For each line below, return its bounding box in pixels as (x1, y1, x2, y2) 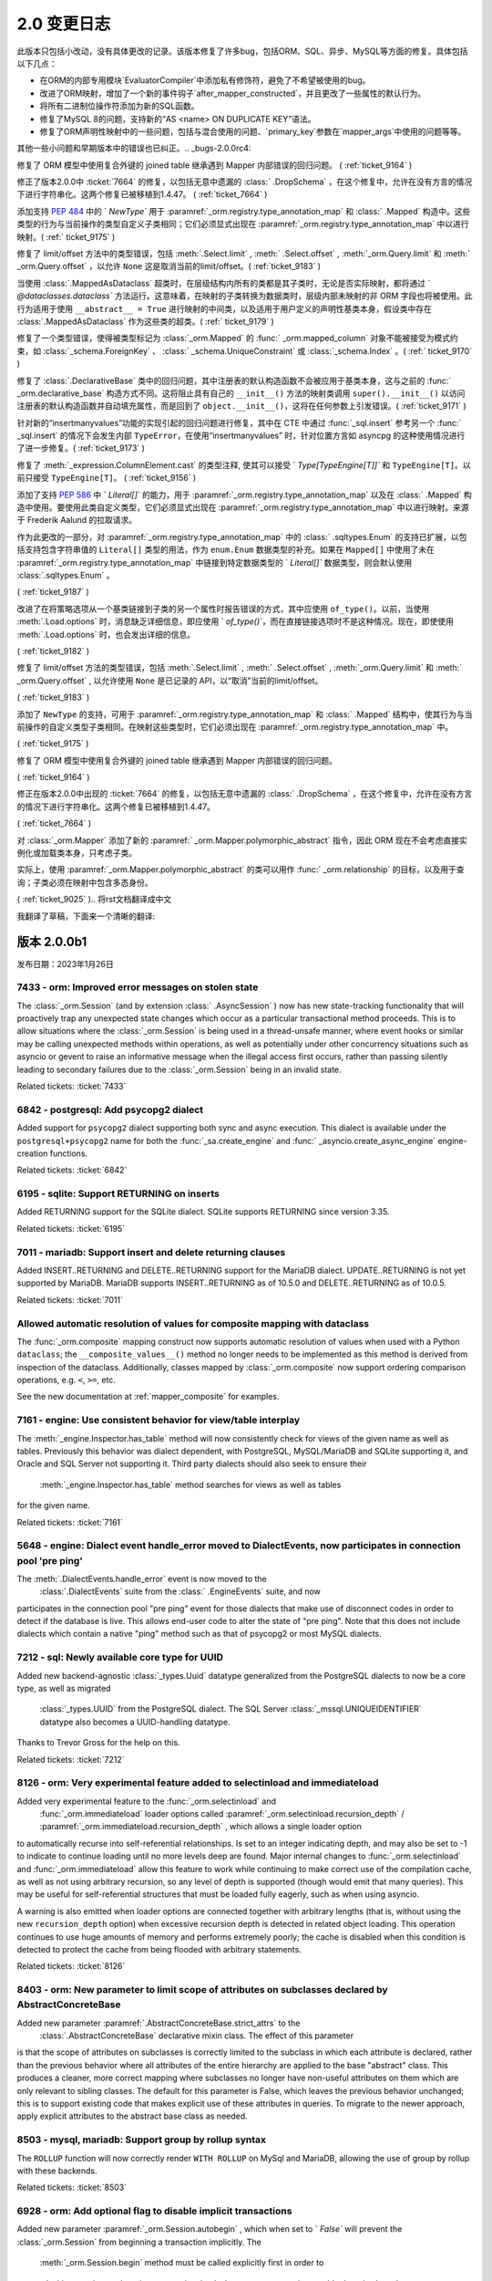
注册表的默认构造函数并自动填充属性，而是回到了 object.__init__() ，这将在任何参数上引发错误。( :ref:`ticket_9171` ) (16, 401, 466, 411)
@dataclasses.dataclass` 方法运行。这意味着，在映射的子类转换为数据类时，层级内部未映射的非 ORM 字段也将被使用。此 (16, 290, 473, 301)
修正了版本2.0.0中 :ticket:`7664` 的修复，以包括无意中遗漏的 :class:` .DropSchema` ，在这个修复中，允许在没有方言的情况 (16, 176, 473, 187)
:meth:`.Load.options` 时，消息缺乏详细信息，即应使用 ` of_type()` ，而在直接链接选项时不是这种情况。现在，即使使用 (16, 616, 455, 627)
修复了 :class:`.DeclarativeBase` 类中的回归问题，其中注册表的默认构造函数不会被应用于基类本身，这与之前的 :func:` (16, 375, 452, 386)
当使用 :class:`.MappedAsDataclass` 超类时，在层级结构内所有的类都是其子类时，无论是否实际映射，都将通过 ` (16, 277, 431, 288)
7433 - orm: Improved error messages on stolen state (16, 981, 259, 994)
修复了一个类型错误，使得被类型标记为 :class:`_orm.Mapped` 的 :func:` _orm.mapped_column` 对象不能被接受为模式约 (16, 333, 459, 344)
